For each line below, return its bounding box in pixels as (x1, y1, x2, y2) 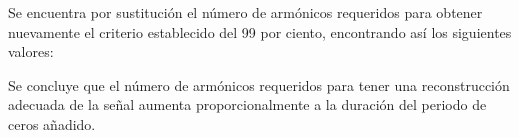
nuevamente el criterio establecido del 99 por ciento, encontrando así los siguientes (8, 21, 512, 42)
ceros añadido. (8, 113, 96, 134)
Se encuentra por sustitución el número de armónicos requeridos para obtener (8, 2, 483, 22)
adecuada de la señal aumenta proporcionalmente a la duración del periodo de (8, 94, 487, 115)
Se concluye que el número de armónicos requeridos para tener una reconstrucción (8, 74, 510, 95)
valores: (8, 41, 54, 62)
